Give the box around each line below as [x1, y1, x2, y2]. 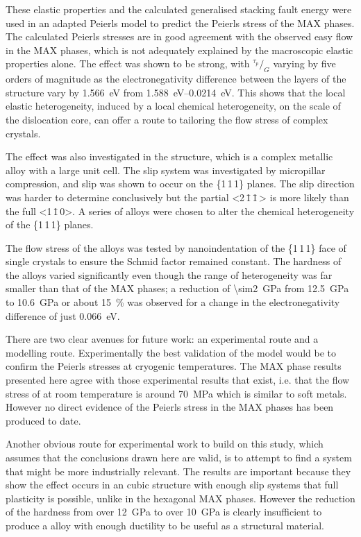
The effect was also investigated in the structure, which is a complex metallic [6, 149, 333, 164]
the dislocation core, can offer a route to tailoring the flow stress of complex [6, 112, 328, 126]
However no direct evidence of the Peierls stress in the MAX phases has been [6, 400, 334, 414]
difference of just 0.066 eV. [6, 308, 120, 323]
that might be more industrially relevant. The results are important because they [6, 463, 351, 478]
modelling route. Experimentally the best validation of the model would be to [6, 345, 336, 359]
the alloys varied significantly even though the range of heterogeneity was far [6, 267, 333, 282]
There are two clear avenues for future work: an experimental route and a [6, 332, 319, 346]
